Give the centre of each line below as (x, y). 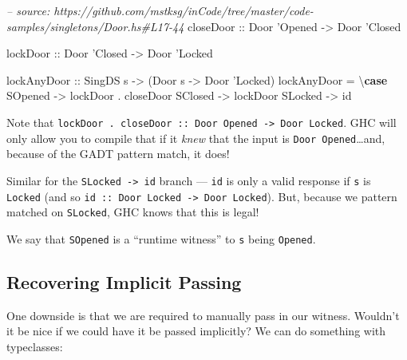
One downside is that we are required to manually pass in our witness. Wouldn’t (203, 315)
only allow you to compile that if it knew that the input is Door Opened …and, (196, 138)
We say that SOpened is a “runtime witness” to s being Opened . (161, 238)
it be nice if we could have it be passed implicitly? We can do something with (196, 331)
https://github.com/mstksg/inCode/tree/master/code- (184, 10)
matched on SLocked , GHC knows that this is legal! (133, 212)
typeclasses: (35, 346)
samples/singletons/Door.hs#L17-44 (95, 26)
